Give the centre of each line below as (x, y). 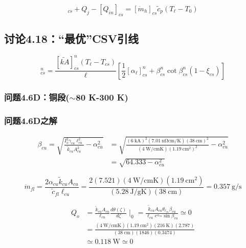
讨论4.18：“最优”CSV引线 (72, 39)
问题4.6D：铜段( (37, 97)
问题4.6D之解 (31, 120)
